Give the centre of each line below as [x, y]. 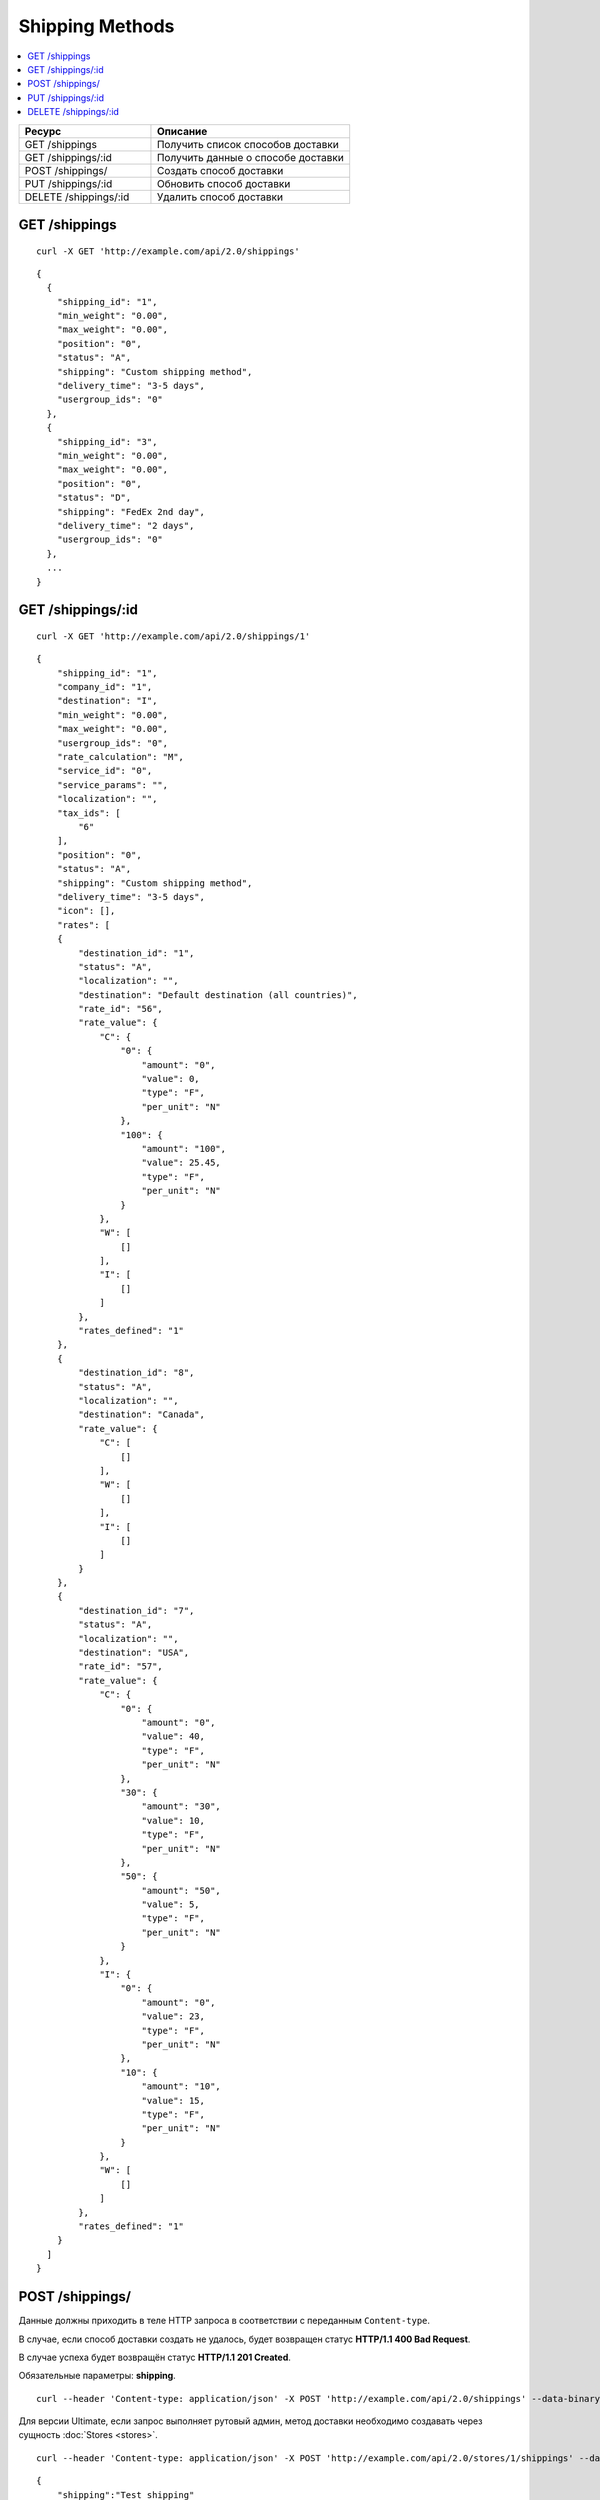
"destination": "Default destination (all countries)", [218, 994]
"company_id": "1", [104, 687]
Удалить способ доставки [220, 197]
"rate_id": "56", [121, 1009]
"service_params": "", [112, 784]
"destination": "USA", [134, 1653]
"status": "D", [94, 498]
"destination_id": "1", [136, 953]
